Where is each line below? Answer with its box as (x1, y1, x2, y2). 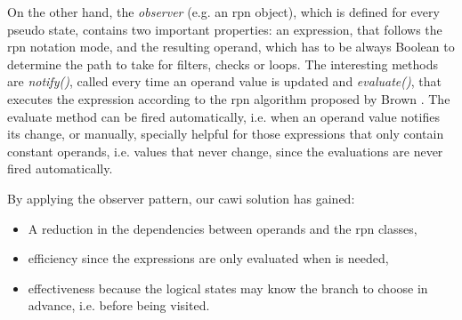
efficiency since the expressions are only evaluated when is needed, (28, 249, 389, 268)
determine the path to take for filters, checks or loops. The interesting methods (7, 54, 438, 73)
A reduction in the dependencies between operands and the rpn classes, (28, 219, 417, 237)
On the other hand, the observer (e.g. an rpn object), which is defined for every (7, 3, 440, 20)
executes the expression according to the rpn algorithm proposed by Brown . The (7, 89, 450, 108)
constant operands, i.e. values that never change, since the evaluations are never (7, 141, 443, 160)
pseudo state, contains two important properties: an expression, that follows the (7, 20, 442, 38)
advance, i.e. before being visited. (28, 296, 210, 315)
